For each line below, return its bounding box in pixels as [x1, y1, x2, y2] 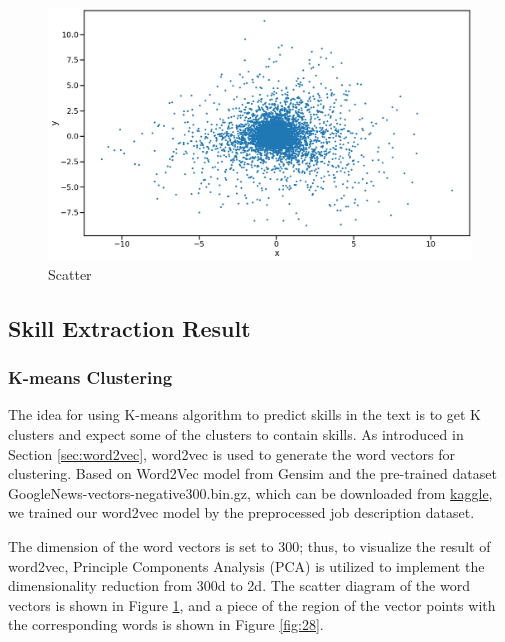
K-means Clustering [8, 365, 173, 390]
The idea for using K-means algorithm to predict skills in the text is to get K [8, 404, 481, 425]
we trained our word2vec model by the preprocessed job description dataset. [8, 502, 475, 523]
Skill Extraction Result [8, 312, 251, 343]
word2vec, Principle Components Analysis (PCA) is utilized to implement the [8, 555, 485, 576]
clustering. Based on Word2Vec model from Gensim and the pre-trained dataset [8, 463, 497, 484]
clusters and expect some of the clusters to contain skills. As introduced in [8, 423, 464, 444]
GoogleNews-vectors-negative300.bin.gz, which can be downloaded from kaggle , [8, 482, 493, 503]
